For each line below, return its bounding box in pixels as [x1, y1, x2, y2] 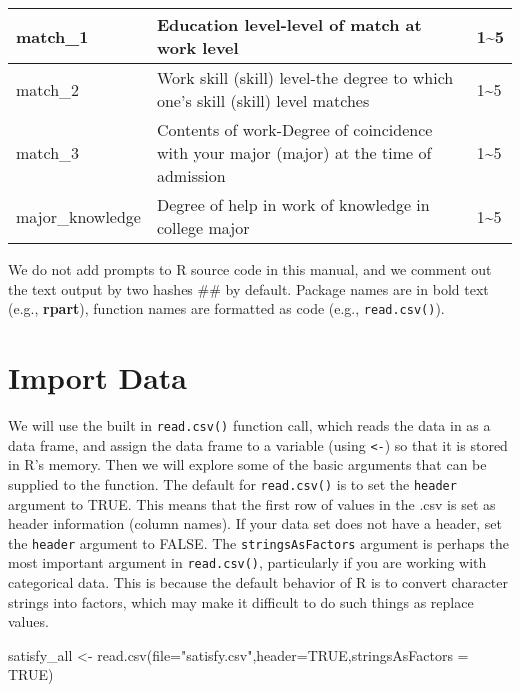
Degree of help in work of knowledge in [156, 193, 430, 216]
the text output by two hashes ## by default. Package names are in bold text [8, 278, 489, 299]
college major [156, 216, 250, 239]
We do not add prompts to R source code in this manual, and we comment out [8, 259, 492, 279]
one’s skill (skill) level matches [156, 89, 370, 112]
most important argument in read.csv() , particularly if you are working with [8, 552, 487, 573]
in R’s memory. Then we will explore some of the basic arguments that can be [8, 454, 487, 475]
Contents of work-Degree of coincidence [156, 118, 433, 141]
